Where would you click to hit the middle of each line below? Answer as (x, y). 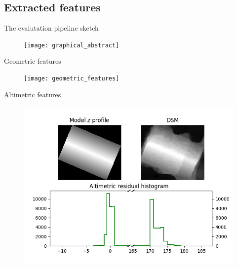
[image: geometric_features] (72, 79)
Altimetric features (33, 94)
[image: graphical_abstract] (72, 45)
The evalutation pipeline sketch (51, 28)
